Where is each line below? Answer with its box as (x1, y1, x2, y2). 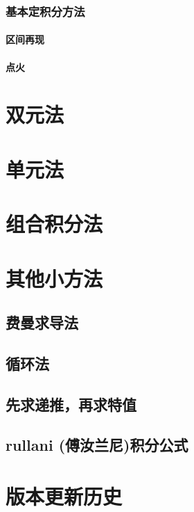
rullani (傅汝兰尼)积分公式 (6, 434, 188, 456)
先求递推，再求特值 (6, 393, 136, 415)
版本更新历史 (6, 482, 123, 511)
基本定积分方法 (6, 2, 85, 19)
